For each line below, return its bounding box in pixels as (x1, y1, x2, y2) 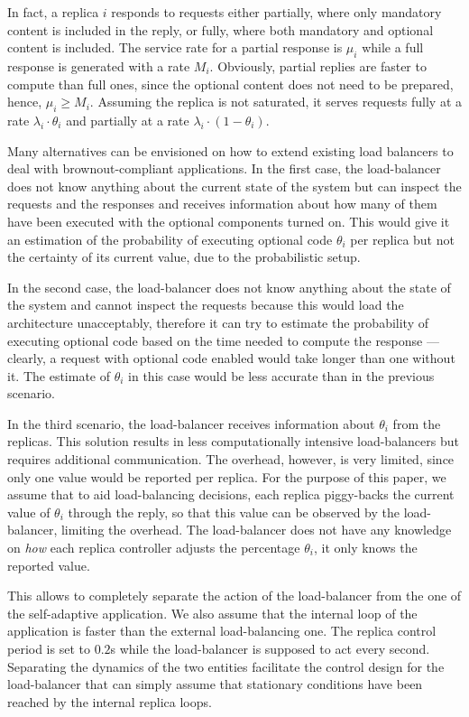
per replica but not (350, 229, 455, 248)
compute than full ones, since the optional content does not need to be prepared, (7, 74, 454, 93)
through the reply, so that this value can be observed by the (68, 502, 400, 521)
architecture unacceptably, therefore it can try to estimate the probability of (7, 312, 428, 331)
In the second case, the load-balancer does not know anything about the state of (7, 277, 451, 296)
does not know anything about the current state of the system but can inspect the (7, 176, 462, 195)
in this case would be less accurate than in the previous (128, 366, 435, 385)
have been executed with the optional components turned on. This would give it (7, 211, 450, 230)
